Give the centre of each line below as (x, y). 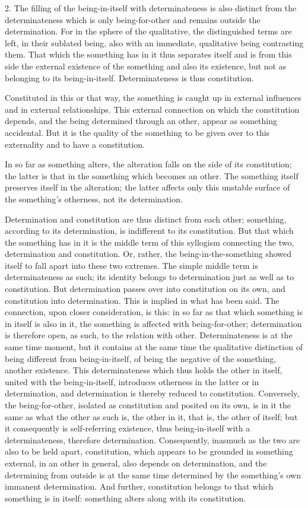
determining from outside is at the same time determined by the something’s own (153, 474)
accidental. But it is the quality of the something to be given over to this (137, 132)
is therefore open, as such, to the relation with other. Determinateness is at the (149, 335)
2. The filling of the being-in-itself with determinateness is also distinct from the (151, 8)
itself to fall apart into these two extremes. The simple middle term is (131, 265)
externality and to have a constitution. (75, 144)
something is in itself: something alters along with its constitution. (126, 498)
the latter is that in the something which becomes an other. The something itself (152, 175)
